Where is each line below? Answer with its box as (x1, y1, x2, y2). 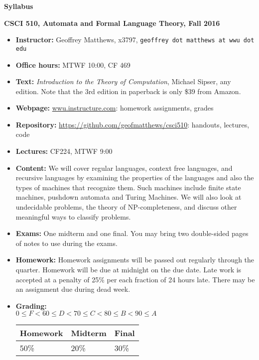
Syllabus (4, 1, 33, 11)
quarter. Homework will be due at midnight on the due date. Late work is (15, 264, 242, 274)
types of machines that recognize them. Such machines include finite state (15, 182, 241, 192)
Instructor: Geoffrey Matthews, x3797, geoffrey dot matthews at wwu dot (15, 34, 255, 45)
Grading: (15, 300, 47, 311)
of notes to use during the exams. (15, 238, 118, 248)
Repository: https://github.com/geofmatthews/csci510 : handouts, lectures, (15, 119, 250, 129)
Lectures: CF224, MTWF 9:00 (15, 146, 113, 156)
